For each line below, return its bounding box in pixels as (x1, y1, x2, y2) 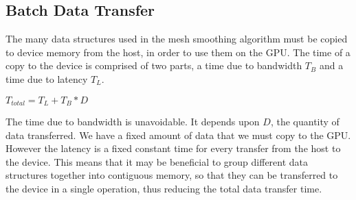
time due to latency (5, 71, 88, 86)
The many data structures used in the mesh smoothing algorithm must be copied (5, 32, 348, 46)
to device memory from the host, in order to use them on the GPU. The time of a (5, 45, 351, 59)
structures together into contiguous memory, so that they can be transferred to (5, 168, 338, 182)
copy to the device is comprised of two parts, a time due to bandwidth (5, 58, 302, 73)
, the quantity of (270, 114, 340, 129)
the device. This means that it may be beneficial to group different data (5, 154, 309, 168)
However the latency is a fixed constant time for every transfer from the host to (5, 141, 341, 155)
